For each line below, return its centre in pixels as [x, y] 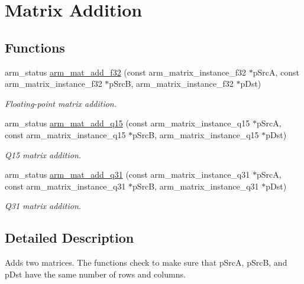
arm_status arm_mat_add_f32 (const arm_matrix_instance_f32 [126, 72]
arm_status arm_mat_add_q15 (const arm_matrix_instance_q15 [127, 123]
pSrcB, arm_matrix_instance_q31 [196, 186]
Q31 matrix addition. [43, 206]
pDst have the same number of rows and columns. [95, 274]
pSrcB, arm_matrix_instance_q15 [196, 134]
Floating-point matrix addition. [61, 103]
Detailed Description [69, 238]
